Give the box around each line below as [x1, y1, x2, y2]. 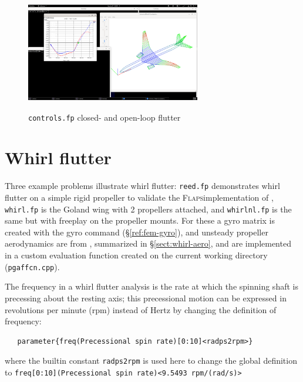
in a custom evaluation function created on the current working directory [5, 249, 268, 261]
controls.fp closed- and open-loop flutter [28, 111, 181, 123]
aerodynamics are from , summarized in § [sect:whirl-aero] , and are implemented [5, 237, 291, 250]
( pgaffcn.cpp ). [5, 260, 60, 273]
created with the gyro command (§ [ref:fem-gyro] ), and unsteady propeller [5, 225, 268, 238]
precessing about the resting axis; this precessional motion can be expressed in [5, 291, 287, 304]
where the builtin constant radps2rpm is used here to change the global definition [5, 354, 297, 367]
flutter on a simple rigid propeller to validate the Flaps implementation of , [5, 191, 274, 204]
